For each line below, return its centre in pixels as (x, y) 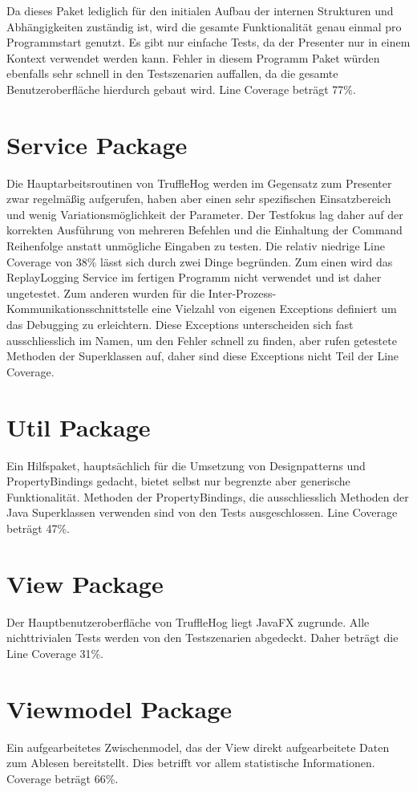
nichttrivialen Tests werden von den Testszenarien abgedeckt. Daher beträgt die (202, 638)
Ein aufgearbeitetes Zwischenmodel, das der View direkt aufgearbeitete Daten (198, 747)
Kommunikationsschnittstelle (77, 309)
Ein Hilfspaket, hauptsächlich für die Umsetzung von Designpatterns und (186, 465)
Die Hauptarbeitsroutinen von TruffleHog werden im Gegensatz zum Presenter (199, 183)
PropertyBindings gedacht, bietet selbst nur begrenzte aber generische (178, 481)
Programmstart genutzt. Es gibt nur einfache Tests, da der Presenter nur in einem (208, 42)
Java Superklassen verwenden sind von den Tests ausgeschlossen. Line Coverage (202, 512)
